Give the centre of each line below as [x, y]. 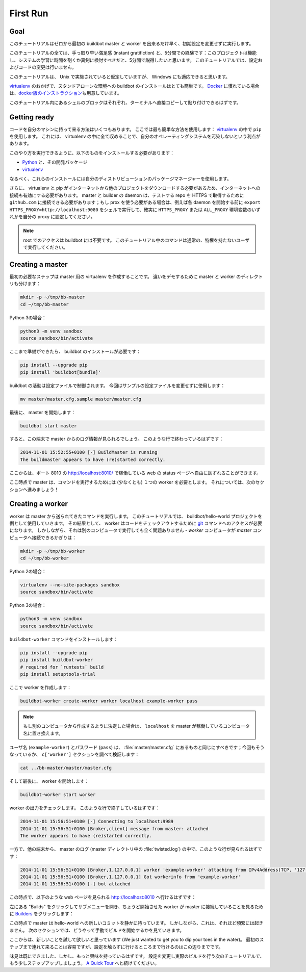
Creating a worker [39, 504]
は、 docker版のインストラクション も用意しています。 [66, 93]
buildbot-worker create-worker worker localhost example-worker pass [109, 701]
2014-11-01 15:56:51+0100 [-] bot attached [75, 884]
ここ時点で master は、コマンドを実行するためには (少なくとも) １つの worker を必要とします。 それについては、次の [132, 482]
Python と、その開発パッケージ [55, 162]
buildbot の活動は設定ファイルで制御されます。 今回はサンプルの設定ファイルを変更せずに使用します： [117, 386]
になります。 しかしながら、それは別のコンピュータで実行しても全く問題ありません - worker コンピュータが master [131, 530]
